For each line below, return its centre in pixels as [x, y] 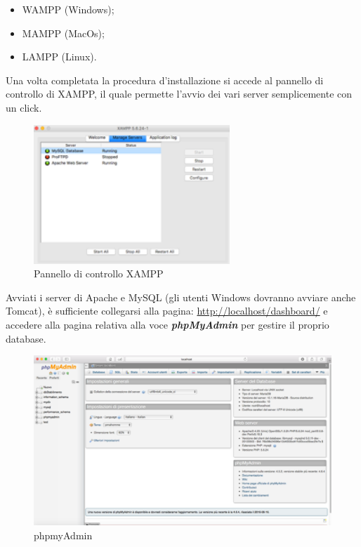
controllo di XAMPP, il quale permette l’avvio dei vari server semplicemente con [179, 94]
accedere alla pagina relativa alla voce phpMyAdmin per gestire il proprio [168, 324]
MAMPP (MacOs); [63, 33]
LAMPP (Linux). [59, 57]
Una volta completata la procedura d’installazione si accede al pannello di [165, 80]
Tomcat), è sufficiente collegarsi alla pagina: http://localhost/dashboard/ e [167, 311]
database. [26, 338]
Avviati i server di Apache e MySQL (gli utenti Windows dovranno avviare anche [181, 297]
